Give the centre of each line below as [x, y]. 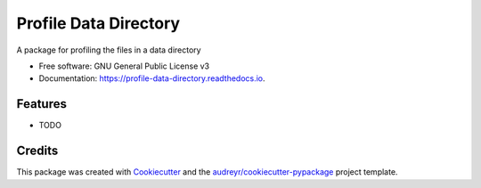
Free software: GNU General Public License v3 [124, 66]
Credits [37, 151]
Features [41, 104]
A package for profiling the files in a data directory [109, 50]
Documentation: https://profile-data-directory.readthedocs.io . [152, 78]
